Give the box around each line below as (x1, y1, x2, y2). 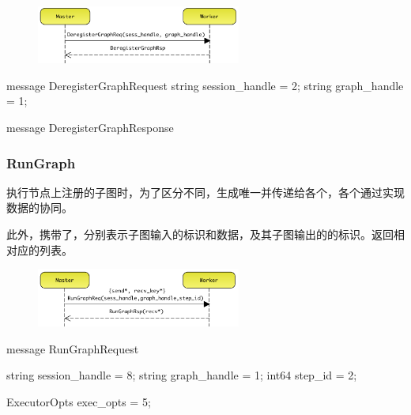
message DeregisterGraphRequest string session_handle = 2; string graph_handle (6, 77, 404, 93)
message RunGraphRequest (6, 340, 139, 357)
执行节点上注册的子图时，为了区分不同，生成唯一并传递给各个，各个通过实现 (6, 183, 405, 200)
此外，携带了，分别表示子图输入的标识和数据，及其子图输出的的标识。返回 (6, 226, 394, 243)
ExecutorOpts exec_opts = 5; (6, 394, 151, 409)
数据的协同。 (6, 199, 73, 216)
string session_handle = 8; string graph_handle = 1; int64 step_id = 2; (6, 367, 357, 383)
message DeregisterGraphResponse (6, 119, 174, 136)
